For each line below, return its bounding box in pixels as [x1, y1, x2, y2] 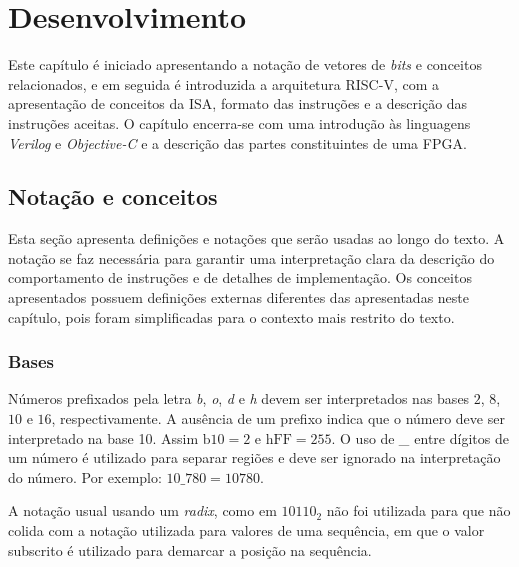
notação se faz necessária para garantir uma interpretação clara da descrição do [8, 247, 495, 268]
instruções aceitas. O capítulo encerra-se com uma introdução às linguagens [8, 112, 471, 133]
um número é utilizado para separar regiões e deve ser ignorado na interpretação [8, 447, 501, 468]
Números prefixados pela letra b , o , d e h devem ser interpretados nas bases [8, 388, 470, 409]
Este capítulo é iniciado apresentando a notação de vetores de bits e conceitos [8, 54, 482, 75]
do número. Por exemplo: [8, 466, 162, 487]
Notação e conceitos [8, 181, 218, 212]
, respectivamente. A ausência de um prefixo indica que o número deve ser [51, 408, 505, 429]
